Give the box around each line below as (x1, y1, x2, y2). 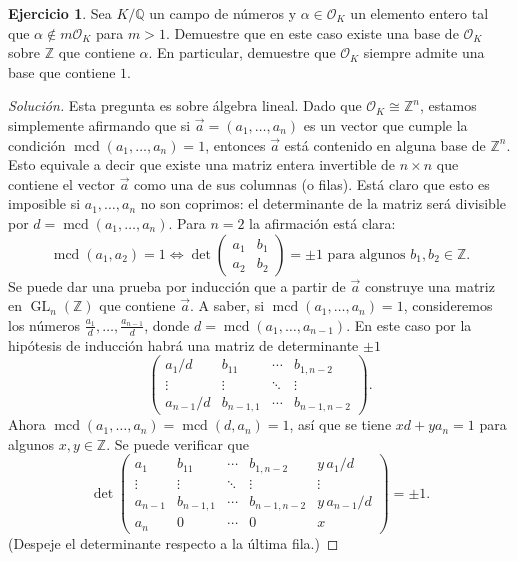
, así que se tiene (289, 414, 392, 435)
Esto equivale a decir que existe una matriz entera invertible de (8, 154, 396, 175)
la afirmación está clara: (249, 212, 396, 233)
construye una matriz (364, 275, 495, 296)
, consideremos (403, 295, 493, 316)
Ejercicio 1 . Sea (8, 3, 112, 23)
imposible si (8, 193, 81, 214)
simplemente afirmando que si (8, 114, 191, 135)
